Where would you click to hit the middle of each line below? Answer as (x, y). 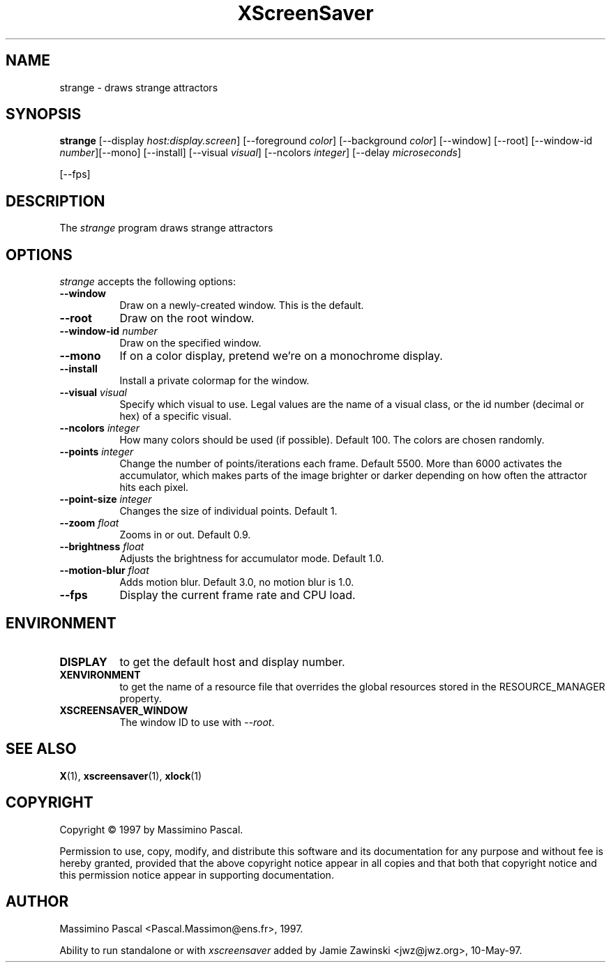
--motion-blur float (104, 570)
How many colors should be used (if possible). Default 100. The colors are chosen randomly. (332, 440)
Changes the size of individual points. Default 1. (228, 511)
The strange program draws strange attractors (166, 228)
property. (141, 698)
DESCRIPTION (55, 201)
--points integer (97, 452)
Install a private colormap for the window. (214, 381)
